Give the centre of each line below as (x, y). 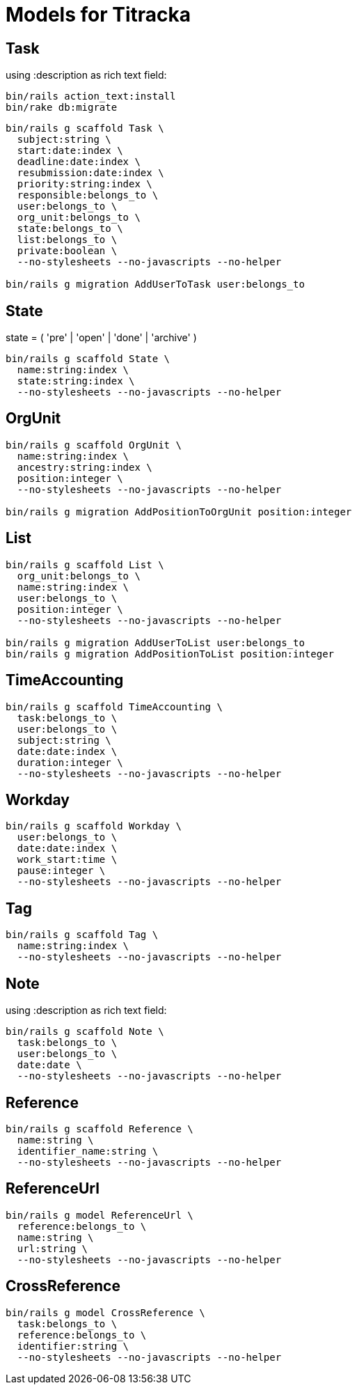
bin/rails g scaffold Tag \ (82, 935)
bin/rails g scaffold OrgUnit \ (94, 445)
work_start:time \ (67, 860)
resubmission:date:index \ (90, 173)
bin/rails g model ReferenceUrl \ (100, 1215)
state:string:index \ (76, 381)
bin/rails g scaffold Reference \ (100, 1129)
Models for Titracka (98, 15)
